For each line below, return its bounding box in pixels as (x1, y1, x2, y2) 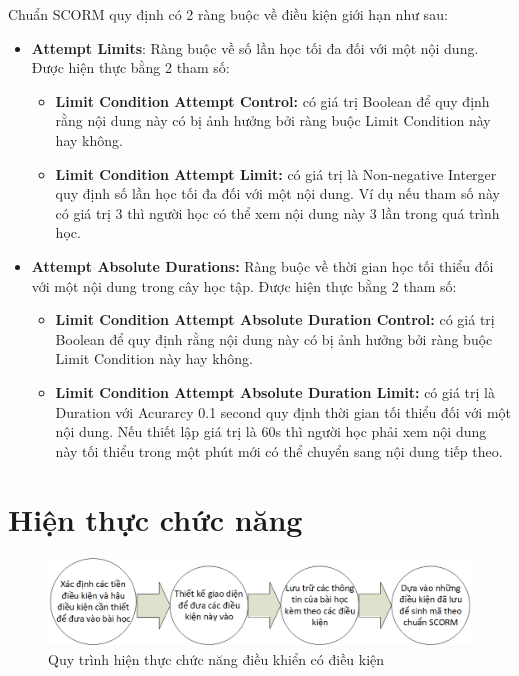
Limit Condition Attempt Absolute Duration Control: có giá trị (55, 309, 495, 330)
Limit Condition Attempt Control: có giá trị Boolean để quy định (55, 90, 490, 111)
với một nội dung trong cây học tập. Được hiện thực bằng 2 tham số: (31, 275, 457, 296)
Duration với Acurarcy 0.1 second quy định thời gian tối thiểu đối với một (55, 401, 512, 422)
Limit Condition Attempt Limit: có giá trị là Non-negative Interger (55, 163, 497, 184)
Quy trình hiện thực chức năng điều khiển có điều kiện (48, 648, 385, 669)
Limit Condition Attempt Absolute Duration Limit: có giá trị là (55, 381, 495, 402)
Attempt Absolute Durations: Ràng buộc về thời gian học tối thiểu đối (31, 255, 494, 276)
